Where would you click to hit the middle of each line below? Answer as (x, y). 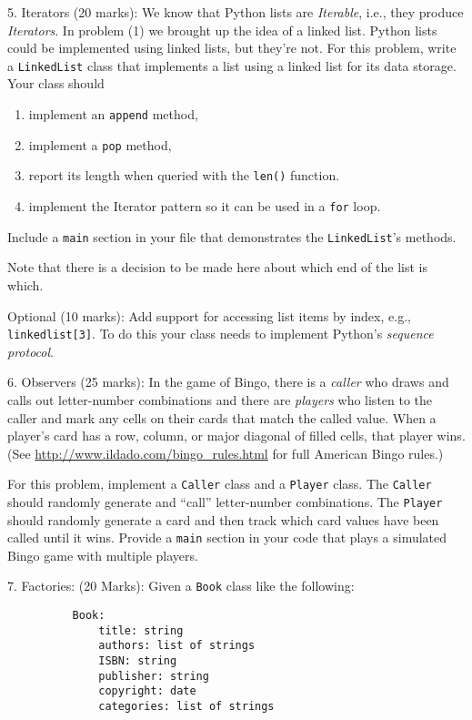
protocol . (30, 351)
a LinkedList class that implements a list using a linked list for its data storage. (232, 65)
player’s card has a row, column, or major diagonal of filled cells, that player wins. (236, 436)
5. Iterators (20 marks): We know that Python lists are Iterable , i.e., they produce (236, 12)
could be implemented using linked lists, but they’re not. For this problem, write (232, 48)
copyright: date (147, 691)
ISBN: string (138, 661)
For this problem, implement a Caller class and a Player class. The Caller (220, 484)
